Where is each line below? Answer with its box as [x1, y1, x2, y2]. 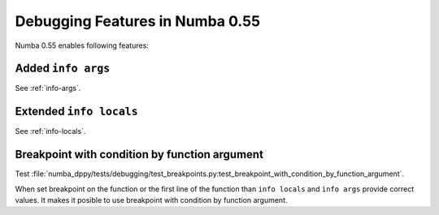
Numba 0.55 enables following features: [15, 41, 150, 50]
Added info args [15, 62, 111, 75]
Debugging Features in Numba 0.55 [15, 12, 260, 30]
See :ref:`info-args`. [15, 84, 81, 93]
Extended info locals [15, 105, 138, 118]
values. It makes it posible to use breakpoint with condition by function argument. [15, 196, 288, 205]
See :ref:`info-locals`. [15, 127, 86, 136]
